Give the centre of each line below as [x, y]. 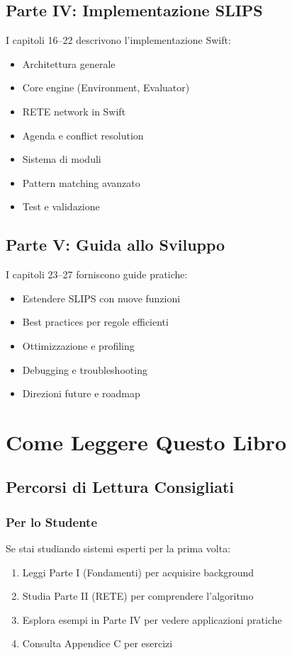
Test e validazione [61, 206]
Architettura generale [69, 63]
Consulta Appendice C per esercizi [97, 643]
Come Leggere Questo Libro [146, 442]
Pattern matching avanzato [81, 182]
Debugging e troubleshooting [85, 369]
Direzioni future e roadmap [81, 393]
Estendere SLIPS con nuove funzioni [101, 298]
